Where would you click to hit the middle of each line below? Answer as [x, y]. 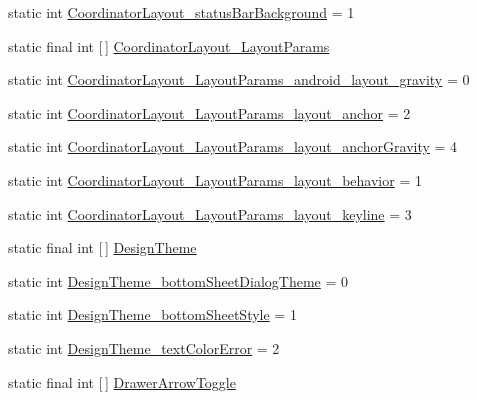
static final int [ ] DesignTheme [102, 247]
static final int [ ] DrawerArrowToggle [122, 381]
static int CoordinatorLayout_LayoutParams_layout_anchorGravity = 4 [233, 146]
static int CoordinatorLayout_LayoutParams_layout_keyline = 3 [210, 213]
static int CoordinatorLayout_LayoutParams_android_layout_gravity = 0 [239, 79]
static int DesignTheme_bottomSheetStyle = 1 [152, 314]
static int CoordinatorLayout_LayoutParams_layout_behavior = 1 [215, 179]
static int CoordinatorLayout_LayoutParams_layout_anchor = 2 [209, 112]
